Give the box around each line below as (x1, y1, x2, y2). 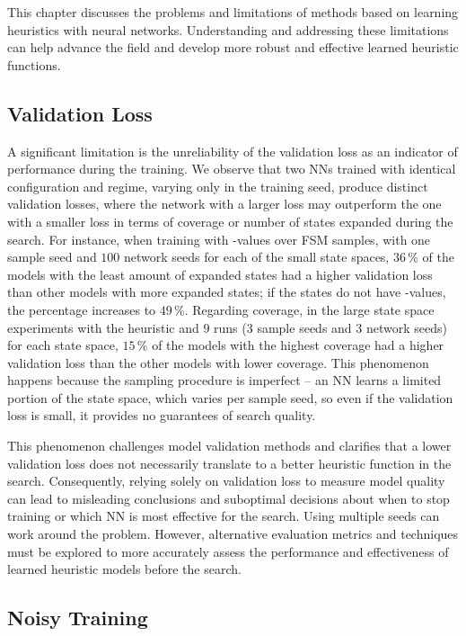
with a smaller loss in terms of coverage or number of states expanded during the (7, 211, 453, 230)
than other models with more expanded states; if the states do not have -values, (7, 282, 446, 301)
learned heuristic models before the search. (7, 560, 242, 578)
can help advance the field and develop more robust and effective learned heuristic (7, 38, 459, 57)
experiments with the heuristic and (7, 318, 199, 336)
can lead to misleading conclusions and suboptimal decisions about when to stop (7, 488, 450, 507)
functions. (7, 55, 61, 74)
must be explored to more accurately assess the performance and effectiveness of (7, 542, 449, 560)
